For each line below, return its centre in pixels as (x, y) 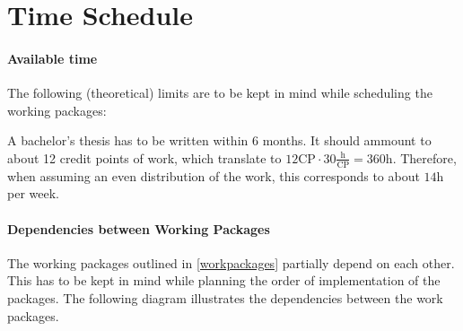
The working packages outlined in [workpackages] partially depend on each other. (231, 262)
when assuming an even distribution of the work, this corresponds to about (214, 175)
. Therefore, (424, 157)
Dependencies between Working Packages (139, 228)
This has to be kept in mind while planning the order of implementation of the (224, 280)
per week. (33, 193)
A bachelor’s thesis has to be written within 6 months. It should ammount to (219, 140)
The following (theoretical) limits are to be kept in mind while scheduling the (220, 93)
